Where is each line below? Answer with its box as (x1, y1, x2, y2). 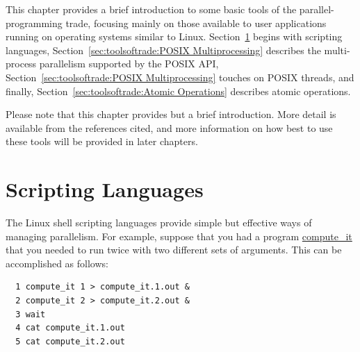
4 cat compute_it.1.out (15, 323, 125, 333)
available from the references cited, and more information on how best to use (6, 120, 333, 135)
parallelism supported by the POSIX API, (39, 56, 219, 71)
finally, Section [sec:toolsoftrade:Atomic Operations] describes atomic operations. (6, 83, 351, 98)
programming (6, 15, 63, 30)
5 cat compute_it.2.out (15, 336, 125, 346)
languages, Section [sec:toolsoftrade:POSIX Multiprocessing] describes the (6, 42, 321, 57)
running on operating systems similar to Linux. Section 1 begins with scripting (6, 29, 343, 44)
